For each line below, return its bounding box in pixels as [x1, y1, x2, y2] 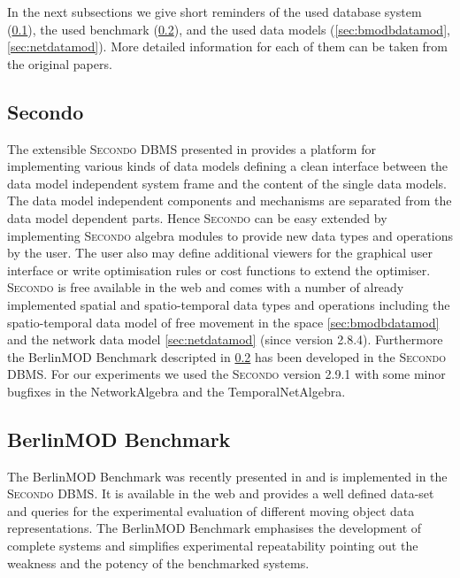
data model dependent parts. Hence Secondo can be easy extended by [7, 208, 387, 227]
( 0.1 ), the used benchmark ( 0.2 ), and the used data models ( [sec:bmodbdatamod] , [7, 19, 450, 38]
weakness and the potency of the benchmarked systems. [7, 553, 310, 572]
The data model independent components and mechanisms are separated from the [7, 191, 452, 210]
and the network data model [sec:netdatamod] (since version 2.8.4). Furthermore [7, 330, 443, 349]
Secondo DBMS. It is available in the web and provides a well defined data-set [7, 484, 434, 503]
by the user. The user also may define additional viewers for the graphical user [7, 243, 433, 262]
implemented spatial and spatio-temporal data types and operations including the [7, 295, 450, 313]
